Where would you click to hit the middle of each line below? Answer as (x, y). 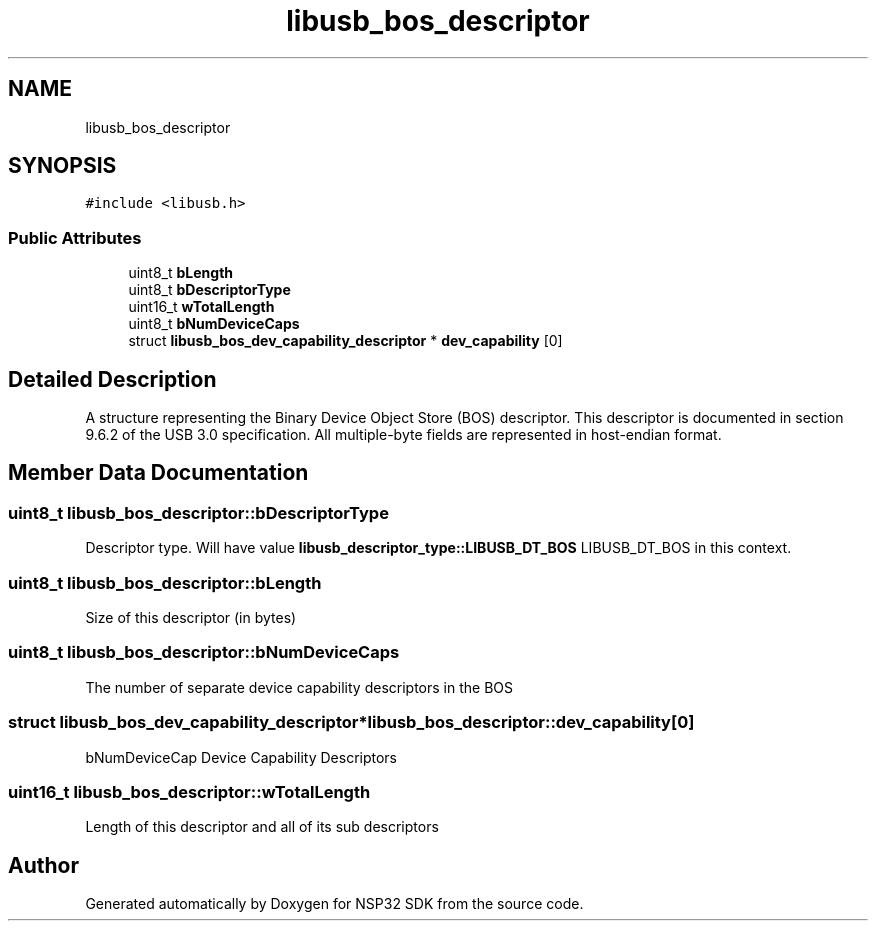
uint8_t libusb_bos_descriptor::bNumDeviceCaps (204, 652)
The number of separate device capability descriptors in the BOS (299, 687)
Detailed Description (112, 379)
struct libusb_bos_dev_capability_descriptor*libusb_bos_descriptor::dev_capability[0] (351, 722)
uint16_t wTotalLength (201, 307)
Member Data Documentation (158, 473)
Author (43, 865)
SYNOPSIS (62, 166)
